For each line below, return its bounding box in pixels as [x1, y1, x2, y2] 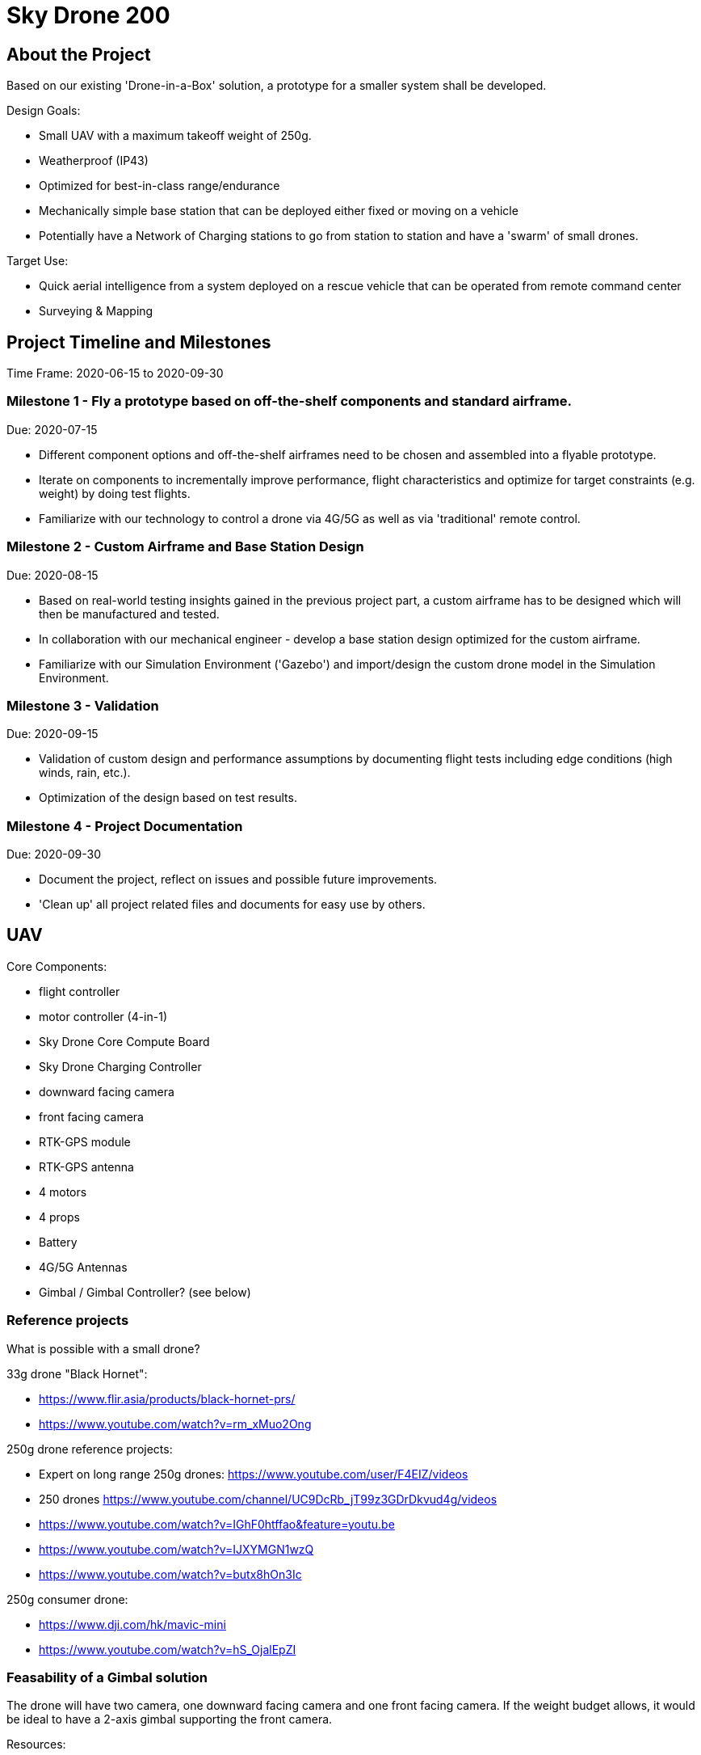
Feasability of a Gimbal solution [6, 1669, 208, 1685]
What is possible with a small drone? [6, 1341, 200, 1356]
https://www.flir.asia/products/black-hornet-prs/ [39, 1391, 296, 1406]
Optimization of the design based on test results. [39, 791, 297, 805]
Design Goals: [6, 103, 81, 118]
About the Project [6, 44, 151, 65]
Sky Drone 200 [6, 2, 170, 29]
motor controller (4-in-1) [39, 1009, 168, 1023]
